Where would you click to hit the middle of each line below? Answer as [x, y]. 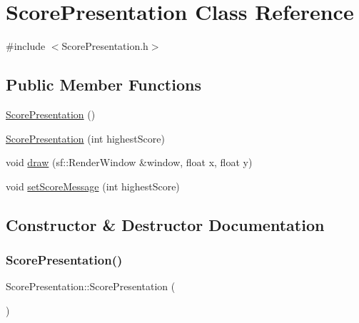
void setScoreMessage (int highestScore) [93, 186]
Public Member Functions [103, 84]
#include [26, 46]
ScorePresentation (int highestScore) [85, 138]
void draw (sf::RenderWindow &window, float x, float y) [129, 162]
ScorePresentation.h [105, 46]
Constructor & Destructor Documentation [165, 224]
